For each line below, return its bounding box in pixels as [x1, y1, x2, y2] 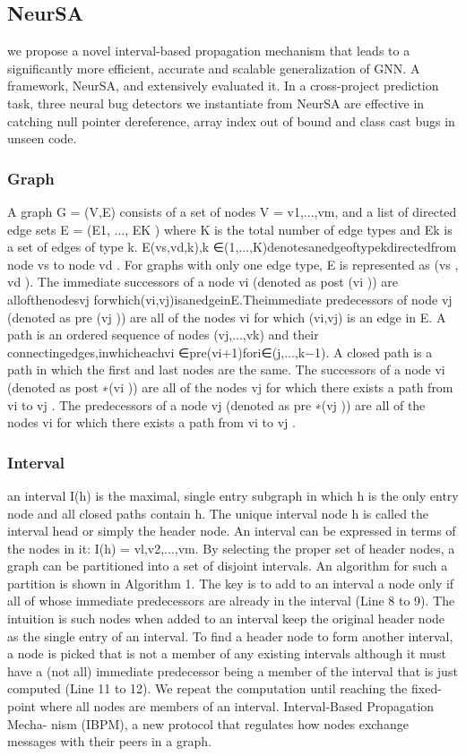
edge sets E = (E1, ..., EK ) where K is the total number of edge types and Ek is [7, 219, 453, 238]
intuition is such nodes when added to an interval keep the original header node [7, 609, 445, 628]
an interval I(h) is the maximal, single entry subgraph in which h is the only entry [7, 485, 459, 504]
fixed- [410, 679, 442, 698]
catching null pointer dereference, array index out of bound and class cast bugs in [7, 111, 455, 130]
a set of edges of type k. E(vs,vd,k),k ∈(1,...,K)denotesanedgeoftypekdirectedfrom [7, 237, 457, 256]
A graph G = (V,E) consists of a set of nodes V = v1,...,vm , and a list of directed [7, 202, 457, 220]
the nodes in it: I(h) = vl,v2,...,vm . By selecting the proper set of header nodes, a [7, 538, 455, 557]
